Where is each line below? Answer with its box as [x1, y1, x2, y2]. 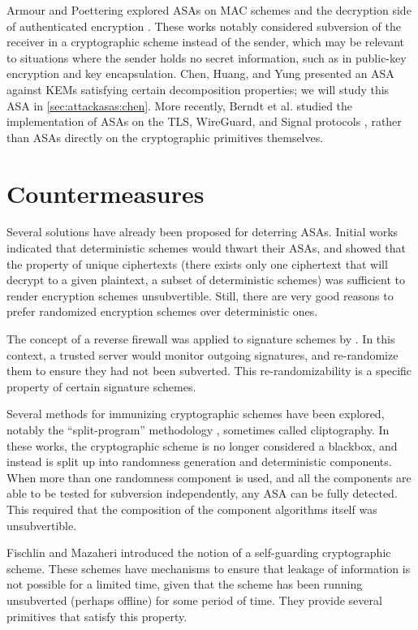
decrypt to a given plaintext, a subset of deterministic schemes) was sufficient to [6, 271, 405, 288]
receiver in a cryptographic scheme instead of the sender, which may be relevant [6, 33, 405, 50]
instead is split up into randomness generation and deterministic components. [6, 453, 392, 470]
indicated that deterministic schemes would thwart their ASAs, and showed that [6, 239, 407, 257]
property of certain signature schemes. [6, 378, 196, 395]
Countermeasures [6, 176, 205, 209]
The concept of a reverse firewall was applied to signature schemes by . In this [6, 330, 395, 347]
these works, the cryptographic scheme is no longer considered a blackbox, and [6, 437, 398, 454]
